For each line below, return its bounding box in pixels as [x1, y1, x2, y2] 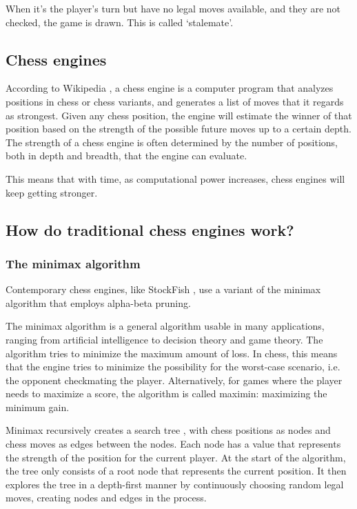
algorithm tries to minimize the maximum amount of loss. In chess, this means [6, 346, 338, 360]
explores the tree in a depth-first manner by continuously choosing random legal [6, 477, 344, 491]
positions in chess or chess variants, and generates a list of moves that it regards [6, 94, 344, 108]
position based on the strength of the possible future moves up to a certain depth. [6, 121, 351, 136]
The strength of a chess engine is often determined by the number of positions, [6, 134, 338, 149]
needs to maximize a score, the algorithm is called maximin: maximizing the [6, 386, 327, 401]
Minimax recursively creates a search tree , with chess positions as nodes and [6, 423, 331, 437]
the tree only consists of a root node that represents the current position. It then [6, 463, 347, 478]
